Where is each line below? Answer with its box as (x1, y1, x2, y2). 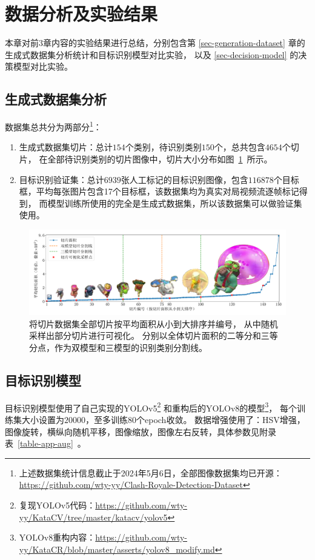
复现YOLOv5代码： (19, 498, 96, 511)
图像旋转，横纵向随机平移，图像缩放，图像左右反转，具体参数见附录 (5, 425, 276, 438)
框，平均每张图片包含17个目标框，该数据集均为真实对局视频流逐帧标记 (19, 185, 299, 198)
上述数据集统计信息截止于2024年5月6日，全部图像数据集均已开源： (19, 466, 282, 479)
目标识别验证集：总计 (19, 173, 104, 185)
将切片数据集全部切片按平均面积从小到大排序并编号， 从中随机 (29, 317, 278, 330)
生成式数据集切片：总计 (19, 141, 113, 153)
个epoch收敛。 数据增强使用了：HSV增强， (136, 413, 305, 425)
